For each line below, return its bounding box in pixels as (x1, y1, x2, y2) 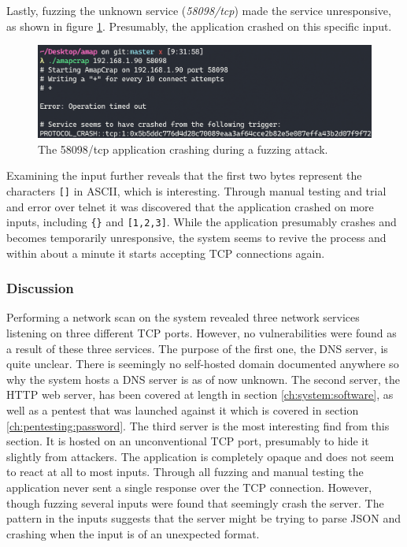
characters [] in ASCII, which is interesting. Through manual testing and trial (6, 183, 387, 199)
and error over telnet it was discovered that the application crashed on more (6, 198, 374, 214)
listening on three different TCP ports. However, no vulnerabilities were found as (6, 324, 397, 340)
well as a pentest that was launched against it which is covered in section (6, 401, 359, 418)
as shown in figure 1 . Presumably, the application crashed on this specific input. (6, 17, 392, 34)
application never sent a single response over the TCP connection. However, (6, 478, 372, 495)
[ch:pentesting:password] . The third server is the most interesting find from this (6, 417, 390, 434)
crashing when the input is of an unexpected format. (6, 525, 260, 541)
